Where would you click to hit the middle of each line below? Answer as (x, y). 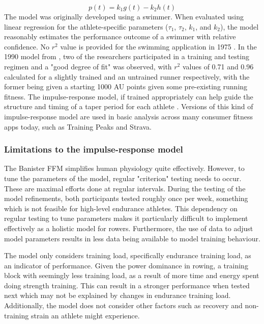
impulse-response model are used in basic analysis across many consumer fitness (129, 116)
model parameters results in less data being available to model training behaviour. (132, 238)
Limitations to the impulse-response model (94, 149)
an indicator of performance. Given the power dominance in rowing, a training (126, 265)
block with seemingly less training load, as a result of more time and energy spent (132, 275)
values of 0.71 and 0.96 (218, 66)
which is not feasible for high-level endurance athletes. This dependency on (121, 208)
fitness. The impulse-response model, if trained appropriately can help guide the (129, 96)
